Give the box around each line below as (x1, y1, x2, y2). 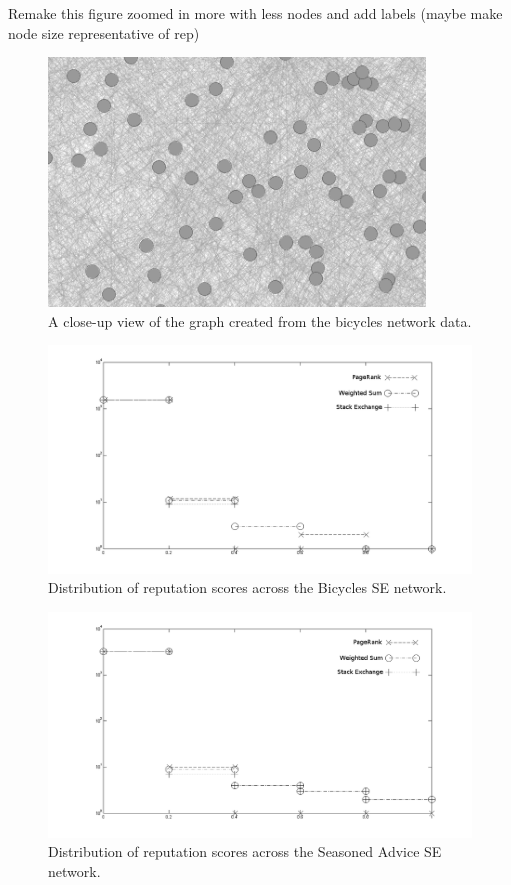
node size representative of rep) (8, 22, 200, 43)
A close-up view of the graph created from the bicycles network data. (48, 310, 472, 331)
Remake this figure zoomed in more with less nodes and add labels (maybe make (8, 3, 503, 23)
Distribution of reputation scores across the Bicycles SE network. (48, 577, 447, 598)
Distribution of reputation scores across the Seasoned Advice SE (48, 841, 442, 862)
